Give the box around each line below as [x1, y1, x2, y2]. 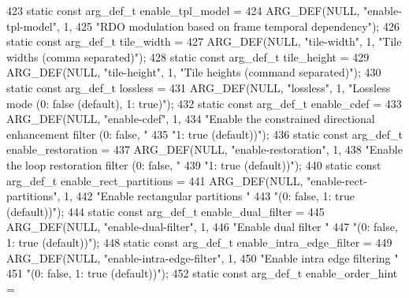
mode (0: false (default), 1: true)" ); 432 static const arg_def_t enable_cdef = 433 [6, 95, 402, 111]
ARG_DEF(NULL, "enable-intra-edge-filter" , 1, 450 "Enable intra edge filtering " [6, 249, 399, 266]
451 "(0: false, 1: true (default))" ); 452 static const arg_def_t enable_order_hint [6, 265, 398, 281]
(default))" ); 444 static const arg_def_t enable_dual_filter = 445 [6, 203, 325, 219]
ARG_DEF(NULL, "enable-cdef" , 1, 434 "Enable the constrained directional [6, 110, 375, 127]
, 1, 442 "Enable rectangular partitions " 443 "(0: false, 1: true [57, 188, 355, 204]
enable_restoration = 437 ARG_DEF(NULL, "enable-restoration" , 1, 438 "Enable [6, 141, 403, 158]
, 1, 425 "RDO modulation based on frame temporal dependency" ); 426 [56, 17, 400, 34]
